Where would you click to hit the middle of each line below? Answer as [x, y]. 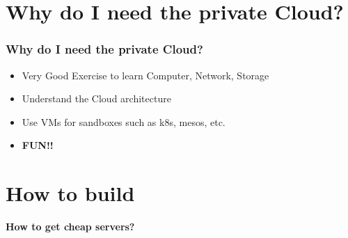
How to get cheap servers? [70, 227]
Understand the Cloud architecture [96, 98]
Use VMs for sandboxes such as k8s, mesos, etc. [124, 121]
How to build [70, 193]
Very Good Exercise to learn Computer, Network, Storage [145, 75]
